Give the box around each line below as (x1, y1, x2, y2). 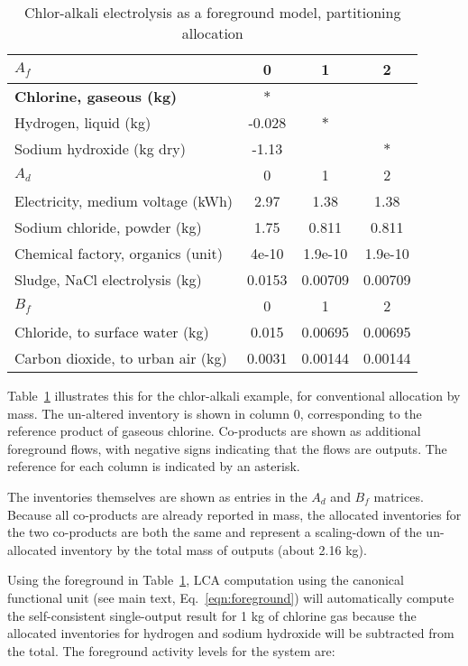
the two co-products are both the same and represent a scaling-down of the (7, 523, 422, 541)
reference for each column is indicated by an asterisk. (7, 457, 300, 476)
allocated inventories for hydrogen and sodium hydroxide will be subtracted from (7, 624, 454, 643)
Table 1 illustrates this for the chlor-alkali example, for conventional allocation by (7, 386, 461, 404)
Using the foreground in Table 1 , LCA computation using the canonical (7, 570, 404, 589)
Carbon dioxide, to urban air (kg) (14, 347, 227, 368)
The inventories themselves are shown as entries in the (7, 486, 307, 505)
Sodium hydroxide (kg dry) (14, 138, 186, 159)
